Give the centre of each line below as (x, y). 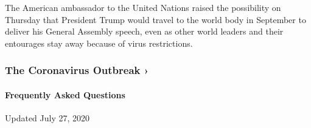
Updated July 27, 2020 (47, 118)
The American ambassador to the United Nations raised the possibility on (143, 7)
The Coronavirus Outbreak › (77, 70)
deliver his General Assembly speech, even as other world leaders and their (144, 31)
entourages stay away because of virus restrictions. (99, 43)
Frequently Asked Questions (65, 94)
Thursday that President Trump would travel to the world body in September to (155, 19)
